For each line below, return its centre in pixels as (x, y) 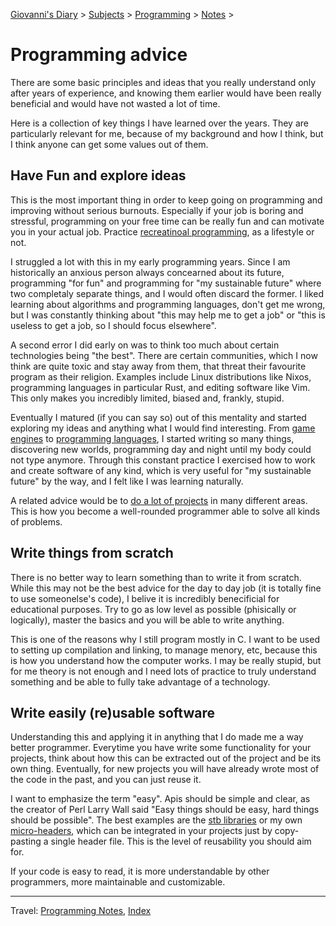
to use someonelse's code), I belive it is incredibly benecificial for (145, 598)
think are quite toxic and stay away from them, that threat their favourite (158, 366)
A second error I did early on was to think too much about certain (145, 345)
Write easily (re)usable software (113, 712)
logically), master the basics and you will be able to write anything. (147, 620)
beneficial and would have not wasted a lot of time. (115, 103)
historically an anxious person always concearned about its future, (147, 272)
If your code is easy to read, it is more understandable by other (140, 871)
